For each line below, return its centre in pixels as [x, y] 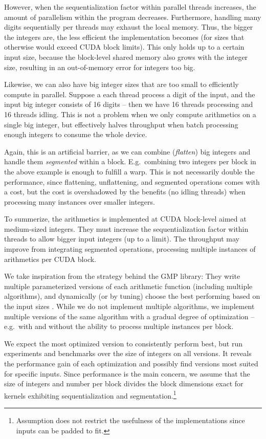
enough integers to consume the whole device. [76, 134]
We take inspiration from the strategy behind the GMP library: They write [122, 276]
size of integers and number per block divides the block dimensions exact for [124, 383]
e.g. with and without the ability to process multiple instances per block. [119, 326]
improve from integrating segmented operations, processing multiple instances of [130, 249]
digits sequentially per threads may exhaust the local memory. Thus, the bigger [129, 27]
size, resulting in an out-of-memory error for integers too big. [100, 67]
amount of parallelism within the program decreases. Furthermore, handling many [133, 17]
